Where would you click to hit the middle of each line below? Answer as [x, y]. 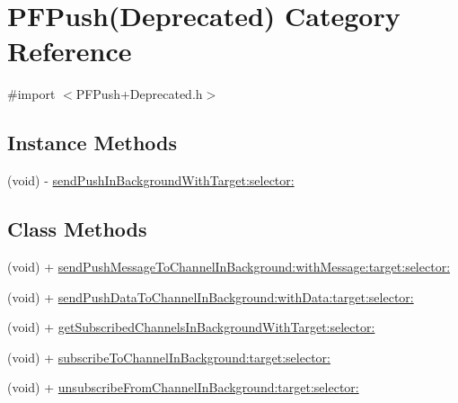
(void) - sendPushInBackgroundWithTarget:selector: [151, 180]
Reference [70, 51]
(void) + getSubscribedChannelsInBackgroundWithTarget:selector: [191, 327]
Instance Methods [92, 143]
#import [31, 94]
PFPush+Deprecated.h [139, 94]
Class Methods [77, 229]
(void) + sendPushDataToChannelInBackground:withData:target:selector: [211, 296]
